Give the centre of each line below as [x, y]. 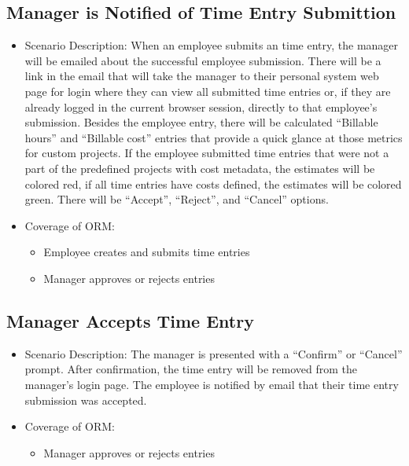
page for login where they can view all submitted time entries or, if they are [208, 91]
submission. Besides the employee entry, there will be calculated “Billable [201, 122]
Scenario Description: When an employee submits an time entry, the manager [212, 45]
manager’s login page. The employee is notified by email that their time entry [212, 384]
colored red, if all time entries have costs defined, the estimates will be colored [213, 183]
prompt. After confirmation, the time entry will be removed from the [191, 369]
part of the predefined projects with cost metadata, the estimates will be [200, 168]
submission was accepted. [86, 400]
